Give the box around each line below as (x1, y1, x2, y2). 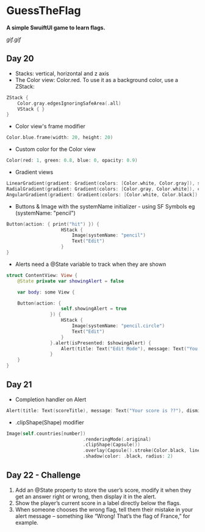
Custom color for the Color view (15, 146, 96, 153)
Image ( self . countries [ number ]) (6, 430, 86, 437)
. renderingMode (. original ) (82, 436, 151, 442)
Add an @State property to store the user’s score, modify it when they (15, 486, 192, 493)
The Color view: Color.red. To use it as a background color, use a (15, 76, 179, 83)
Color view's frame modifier (15, 123, 85, 130)
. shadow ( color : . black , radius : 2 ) (82, 453, 173, 459)
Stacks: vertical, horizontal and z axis (15, 70, 110, 77)
